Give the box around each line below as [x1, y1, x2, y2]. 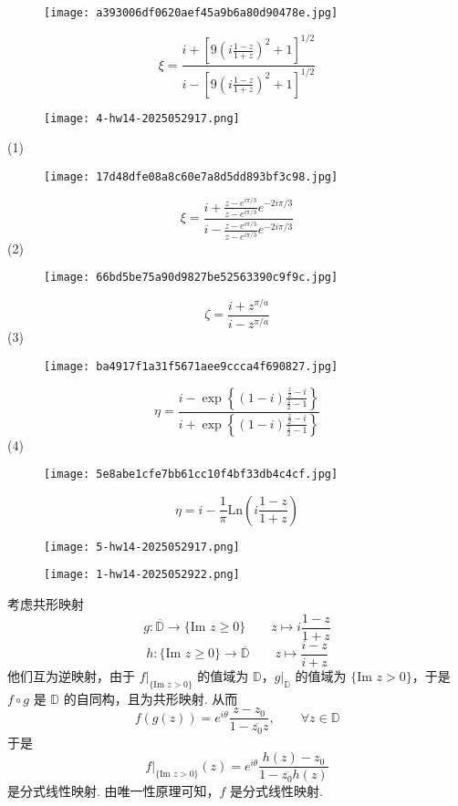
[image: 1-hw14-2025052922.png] [44, 568, 240, 582]
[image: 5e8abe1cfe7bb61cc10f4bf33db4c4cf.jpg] [44, 468, 338, 481]
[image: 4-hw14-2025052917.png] [44, 111, 240, 125]
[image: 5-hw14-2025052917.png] [44, 540, 240, 553]
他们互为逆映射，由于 [7, 666, 135, 685]
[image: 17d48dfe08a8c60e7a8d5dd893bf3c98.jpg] [44, 170, 338, 183]
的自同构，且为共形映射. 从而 [63, 688, 238, 708]
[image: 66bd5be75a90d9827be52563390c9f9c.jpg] [44, 271, 338, 284]
